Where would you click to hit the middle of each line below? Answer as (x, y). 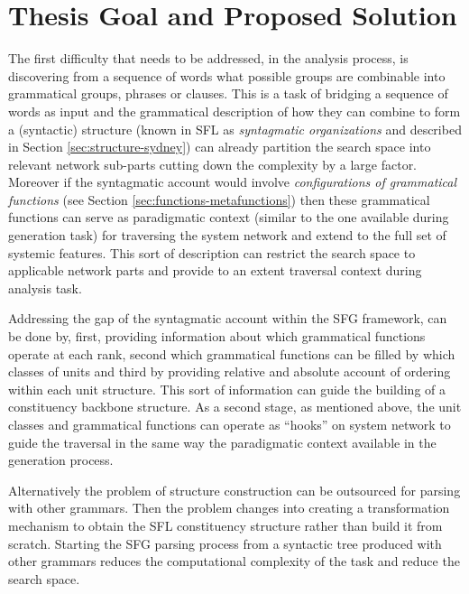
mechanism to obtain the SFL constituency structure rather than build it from (225, 525)
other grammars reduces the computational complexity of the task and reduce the (234, 561)
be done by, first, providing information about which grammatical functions (217, 336)
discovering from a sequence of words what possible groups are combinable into (227, 75)
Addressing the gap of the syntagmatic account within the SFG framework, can (228, 318)
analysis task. (45, 288)
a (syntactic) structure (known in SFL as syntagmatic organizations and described (235, 129)
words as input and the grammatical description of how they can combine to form (234, 111)
